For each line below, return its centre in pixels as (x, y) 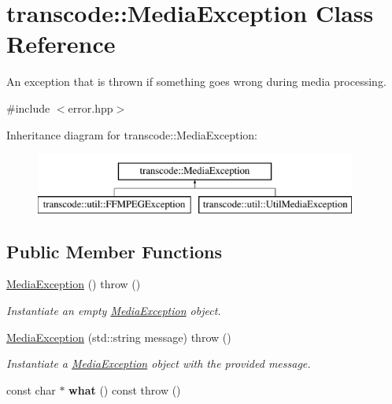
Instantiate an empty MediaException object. (114, 311)
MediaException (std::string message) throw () (119, 337)
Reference (61, 44)
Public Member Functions (114, 251)
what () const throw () (125, 389)
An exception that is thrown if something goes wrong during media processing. (196, 82)
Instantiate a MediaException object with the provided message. (159, 363)
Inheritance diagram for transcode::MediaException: (132, 134)
